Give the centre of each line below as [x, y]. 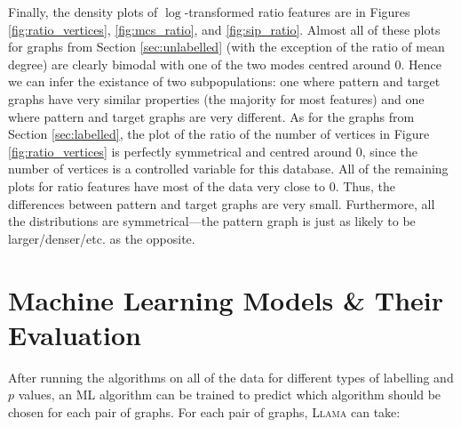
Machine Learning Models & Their [226, 299]
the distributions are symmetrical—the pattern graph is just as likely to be [212, 221]
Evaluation [75, 334]
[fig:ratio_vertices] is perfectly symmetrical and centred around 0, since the [213, 151]
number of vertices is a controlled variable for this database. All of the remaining [228, 169]
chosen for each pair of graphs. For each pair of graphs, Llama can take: [204, 411]
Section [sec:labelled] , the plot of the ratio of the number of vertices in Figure [219, 134]
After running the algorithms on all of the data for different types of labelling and [231, 377]
